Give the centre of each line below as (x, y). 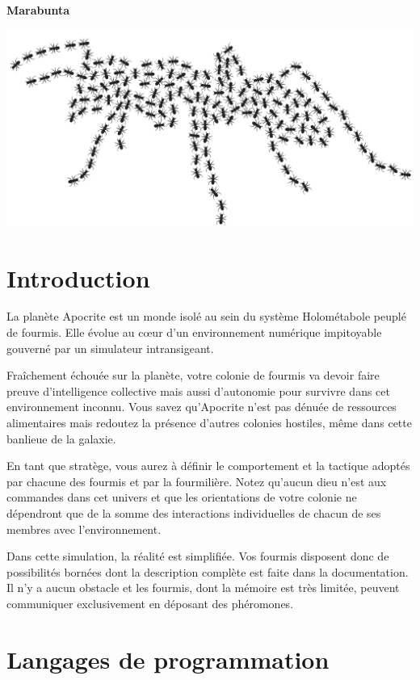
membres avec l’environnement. (84, 529)
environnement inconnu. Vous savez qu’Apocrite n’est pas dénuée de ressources (202, 407)
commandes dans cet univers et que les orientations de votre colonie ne (182, 497)
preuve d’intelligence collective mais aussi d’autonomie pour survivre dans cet (198, 390)
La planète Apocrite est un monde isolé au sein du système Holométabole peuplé (206, 316)
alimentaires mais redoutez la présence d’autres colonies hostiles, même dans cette (209, 422)
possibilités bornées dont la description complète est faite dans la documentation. (208, 571)
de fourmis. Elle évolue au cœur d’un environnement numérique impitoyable (194, 332)
